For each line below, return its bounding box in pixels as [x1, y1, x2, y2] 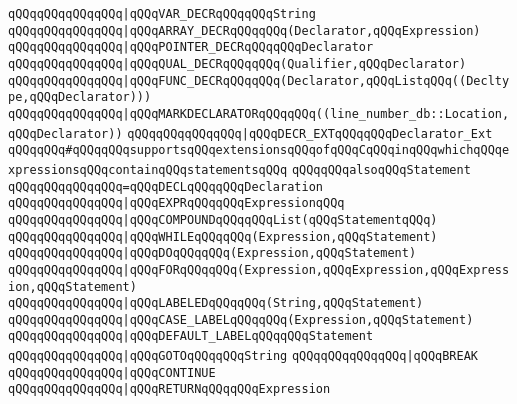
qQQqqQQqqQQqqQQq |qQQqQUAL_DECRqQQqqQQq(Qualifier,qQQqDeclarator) [8, 56, 467, 71]
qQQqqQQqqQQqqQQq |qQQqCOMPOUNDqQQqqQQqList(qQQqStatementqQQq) [8, 212, 438, 227]
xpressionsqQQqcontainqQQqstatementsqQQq [8, 162, 288, 177]
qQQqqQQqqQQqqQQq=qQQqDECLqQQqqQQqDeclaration [8, 179, 323, 194]
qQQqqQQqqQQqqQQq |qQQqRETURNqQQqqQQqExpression [8, 382, 331, 397]
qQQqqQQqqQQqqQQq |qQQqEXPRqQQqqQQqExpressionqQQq [8, 196, 345, 211]
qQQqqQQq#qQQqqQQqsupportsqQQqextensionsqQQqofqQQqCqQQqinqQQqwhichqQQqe [8, 143, 510, 158]
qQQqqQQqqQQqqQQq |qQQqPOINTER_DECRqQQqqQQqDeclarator [8, 40, 374, 55]
